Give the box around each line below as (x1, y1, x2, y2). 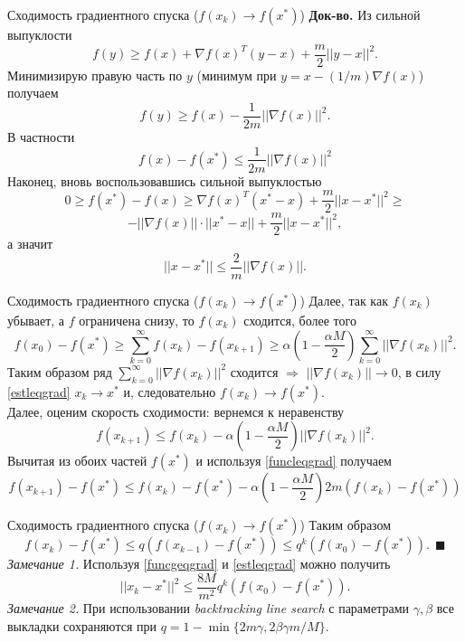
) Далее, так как (299, 290, 388, 309)
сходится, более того (243, 310, 356, 329)
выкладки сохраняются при (7, 616, 157, 635)
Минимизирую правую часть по (7, 65, 183, 84)
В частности (7, 127, 75, 146)
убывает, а (7, 310, 65, 329)
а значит (7, 234, 53, 253)
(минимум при (196, 65, 277, 84)
